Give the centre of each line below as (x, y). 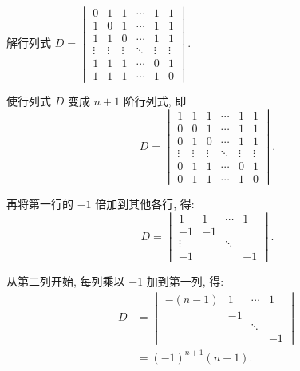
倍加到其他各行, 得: (145, 204)
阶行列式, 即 (155, 101)
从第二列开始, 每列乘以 (66, 281)
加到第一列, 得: (185, 281)
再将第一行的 (40, 204)
